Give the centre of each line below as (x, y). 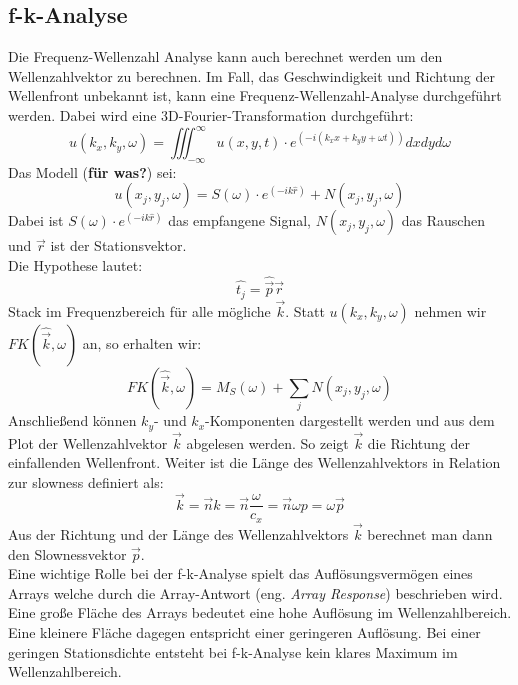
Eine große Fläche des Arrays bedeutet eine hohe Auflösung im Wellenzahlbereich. (260, 612)
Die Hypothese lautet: (75, 265)
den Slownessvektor (67, 553)
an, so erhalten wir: (142, 342)
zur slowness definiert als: (86, 481)
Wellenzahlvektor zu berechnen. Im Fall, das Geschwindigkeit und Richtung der (251, 75)
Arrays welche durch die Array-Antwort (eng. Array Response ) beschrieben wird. (255, 592)
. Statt (305, 310)
